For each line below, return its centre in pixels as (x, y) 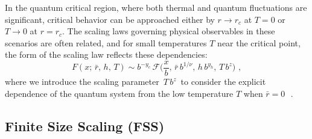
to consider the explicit (223, 82)
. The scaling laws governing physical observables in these (169, 31)
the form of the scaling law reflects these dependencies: (106, 54)
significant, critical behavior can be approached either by (110, 19)
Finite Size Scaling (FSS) (85, 125)
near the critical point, (259, 42)
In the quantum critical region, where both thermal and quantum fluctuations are (156, 7)
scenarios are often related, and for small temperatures (106, 42)
